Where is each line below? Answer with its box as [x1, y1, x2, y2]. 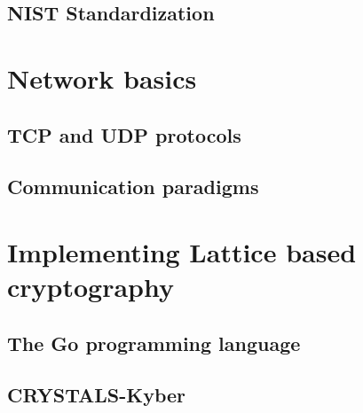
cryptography [7, 269, 174, 305]
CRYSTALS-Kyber [7, 381, 186, 409]
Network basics [7, 59, 197, 96]
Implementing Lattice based [7, 233, 357, 269]
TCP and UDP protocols [7, 121, 241, 148]
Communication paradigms [7, 173, 259, 200]
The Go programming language [7, 329, 301, 356]
